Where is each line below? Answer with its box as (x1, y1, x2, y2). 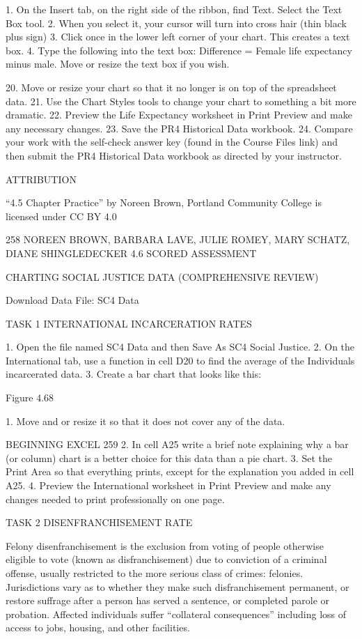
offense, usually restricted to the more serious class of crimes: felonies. (6, 566, 304, 580)
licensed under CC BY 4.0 (6, 208, 117, 223)
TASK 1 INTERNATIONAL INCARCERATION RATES (6, 316, 252, 330)
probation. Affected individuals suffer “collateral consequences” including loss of (6, 606, 347, 621)
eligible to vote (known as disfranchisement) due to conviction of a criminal (6, 552, 327, 567)
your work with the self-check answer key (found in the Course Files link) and (6, 134, 338, 149)
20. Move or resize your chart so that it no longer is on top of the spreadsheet (6, 79, 337, 94)
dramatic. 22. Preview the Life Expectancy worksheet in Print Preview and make (6, 107, 352, 122)
